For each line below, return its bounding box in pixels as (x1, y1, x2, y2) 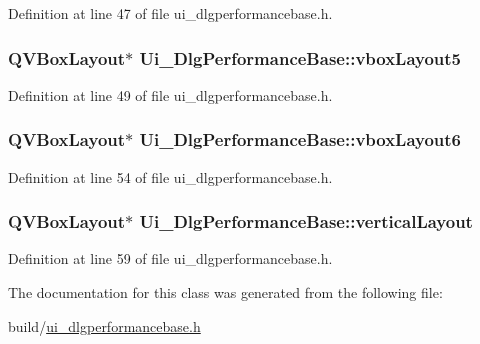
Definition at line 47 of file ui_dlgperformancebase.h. (8, 3, 333, 23)
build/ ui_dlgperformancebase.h (8, 315, 201, 336)
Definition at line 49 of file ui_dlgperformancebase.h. (8, 84, 333, 105)
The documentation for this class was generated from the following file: (8, 282, 443, 303)
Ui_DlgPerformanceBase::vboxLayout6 (139, 127, 462, 152)
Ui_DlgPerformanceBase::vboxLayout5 (139, 45, 462, 70)
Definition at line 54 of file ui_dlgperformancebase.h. (8, 166, 333, 187)
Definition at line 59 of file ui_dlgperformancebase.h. (8, 248, 333, 269)
